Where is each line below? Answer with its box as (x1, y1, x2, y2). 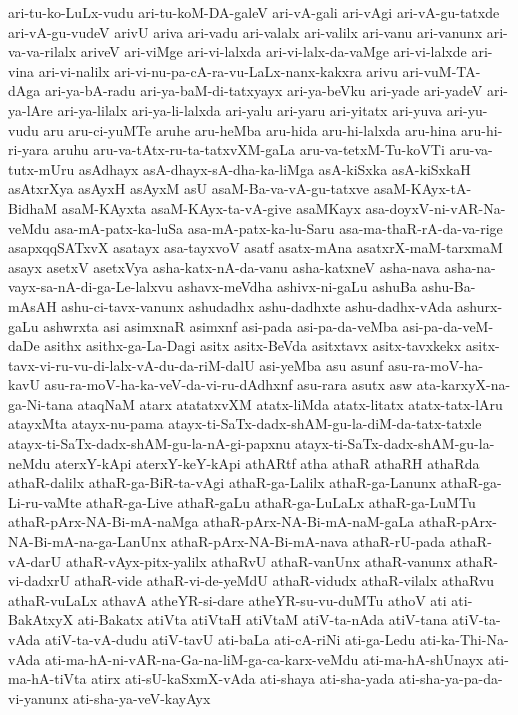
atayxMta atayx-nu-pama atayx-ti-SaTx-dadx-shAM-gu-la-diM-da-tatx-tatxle (8, 413, 482, 434)
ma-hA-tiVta (8, 668, 87, 689)
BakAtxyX (8, 609, 74, 630)
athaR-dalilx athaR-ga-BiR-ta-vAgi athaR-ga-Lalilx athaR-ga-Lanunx (8, 472, 437, 493)
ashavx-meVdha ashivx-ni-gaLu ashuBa (177, 276, 417, 297)
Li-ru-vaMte (8, 491, 82, 512)
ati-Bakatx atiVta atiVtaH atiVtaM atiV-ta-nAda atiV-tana (77, 609, 448, 630)
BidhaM (8, 197, 58, 218)
